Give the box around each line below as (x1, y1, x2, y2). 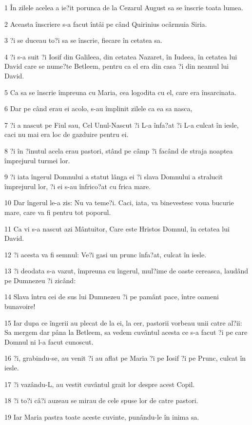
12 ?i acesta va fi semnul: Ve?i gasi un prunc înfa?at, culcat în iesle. (4, 249, 207, 259)
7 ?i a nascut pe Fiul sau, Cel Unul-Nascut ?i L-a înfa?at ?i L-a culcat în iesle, (4, 119, 239, 130)
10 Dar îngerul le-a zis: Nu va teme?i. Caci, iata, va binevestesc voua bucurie (4, 197, 234, 208)
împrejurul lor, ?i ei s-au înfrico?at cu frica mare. (4, 181, 151, 191)
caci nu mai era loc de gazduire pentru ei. (4, 129, 129, 139)
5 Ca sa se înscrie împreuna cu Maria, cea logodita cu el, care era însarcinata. (4, 87, 236, 97)
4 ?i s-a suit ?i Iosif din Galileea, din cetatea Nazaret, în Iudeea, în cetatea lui (4, 51, 237, 61)
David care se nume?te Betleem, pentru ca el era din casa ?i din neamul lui (4, 61, 229, 71)
